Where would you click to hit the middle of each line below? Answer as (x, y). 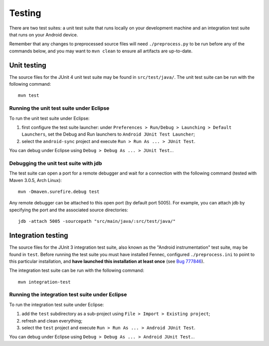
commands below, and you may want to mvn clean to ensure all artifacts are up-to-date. (101, 51)
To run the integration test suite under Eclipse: (57, 305)
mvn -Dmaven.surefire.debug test (59, 192)
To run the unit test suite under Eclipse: (49, 118)
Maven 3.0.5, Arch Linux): (36, 180)
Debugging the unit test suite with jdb (56, 163)
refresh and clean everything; (52, 321)
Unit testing (28, 65)
